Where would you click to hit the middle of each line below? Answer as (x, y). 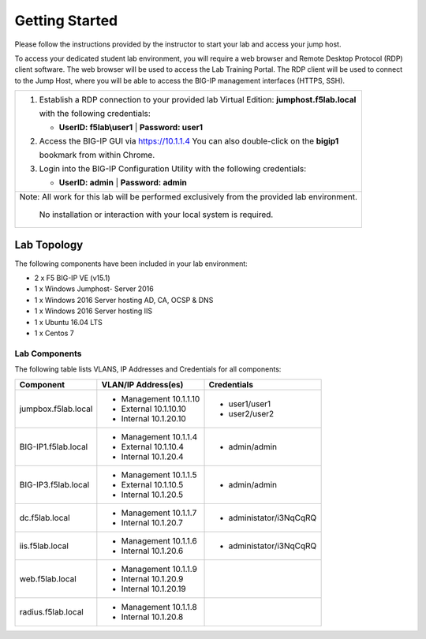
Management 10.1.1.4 (159, 436)
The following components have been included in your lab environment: (131, 263)
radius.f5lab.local (52, 611)
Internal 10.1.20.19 (153, 589)
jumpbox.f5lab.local (56, 409)
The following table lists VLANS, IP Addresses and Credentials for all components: (148, 369)
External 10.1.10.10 (154, 409)
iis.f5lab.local (44, 546)
